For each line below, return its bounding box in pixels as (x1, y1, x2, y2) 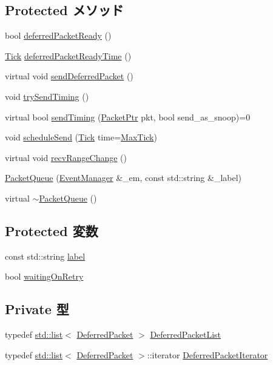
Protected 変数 (5, 221, 98, 240)
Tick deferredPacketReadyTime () (5, 49, 132, 62)
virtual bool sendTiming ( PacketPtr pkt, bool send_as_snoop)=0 (5, 110, 251, 123)
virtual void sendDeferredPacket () (5, 70, 133, 82)
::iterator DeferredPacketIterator (147, 348, 268, 361)
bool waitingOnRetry (5, 270, 84, 283)
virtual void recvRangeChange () (5, 151, 127, 163)
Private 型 (5, 300, 69, 318)
